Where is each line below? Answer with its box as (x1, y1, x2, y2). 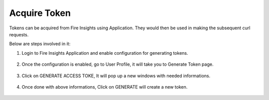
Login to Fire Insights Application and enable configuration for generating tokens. (21, 50, 188, 56)
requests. (9, 31, 29, 37)
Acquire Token (9, 7, 71, 18)
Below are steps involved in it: (9, 41, 71, 47)
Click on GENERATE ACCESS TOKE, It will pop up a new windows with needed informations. (21, 73, 211, 79)
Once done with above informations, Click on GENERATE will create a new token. (21, 84, 188, 90)
